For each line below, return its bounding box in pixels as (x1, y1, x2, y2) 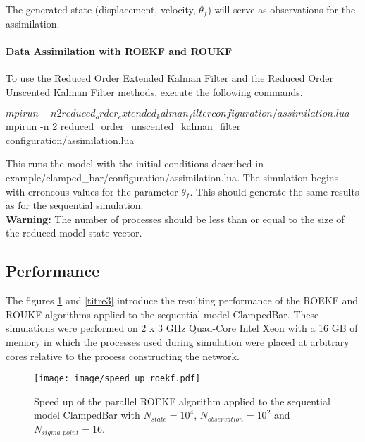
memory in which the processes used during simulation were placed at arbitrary (6, 334, 349, 349)
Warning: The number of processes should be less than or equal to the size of (6, 211, 345, 226)
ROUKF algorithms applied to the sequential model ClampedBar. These (6, 306, 319, 321)
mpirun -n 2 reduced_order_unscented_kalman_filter (6, 119, 241, 133)
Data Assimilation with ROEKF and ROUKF (6, 43, 233, 58)
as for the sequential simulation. (6, 198, 144, 213)
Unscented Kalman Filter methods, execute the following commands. (6, 84, 303, 99)
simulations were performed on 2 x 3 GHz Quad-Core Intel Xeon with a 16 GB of (6, 321, 358, 335)
